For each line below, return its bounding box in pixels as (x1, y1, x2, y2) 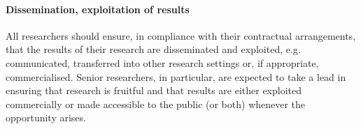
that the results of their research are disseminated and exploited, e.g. (6, 42, 301, 56)
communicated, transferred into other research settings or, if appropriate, (6, 55, 319, 70)
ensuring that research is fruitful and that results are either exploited (6, 83, 302, 98)
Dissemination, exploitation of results (6, 1, 190, 16)
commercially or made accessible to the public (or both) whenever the (6, 96, 306, 111)
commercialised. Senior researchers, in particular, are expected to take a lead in (6, 69, 346, 84)
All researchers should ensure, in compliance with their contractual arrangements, (6, 28, 356, 43)
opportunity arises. (6, 110, 86, 125)
